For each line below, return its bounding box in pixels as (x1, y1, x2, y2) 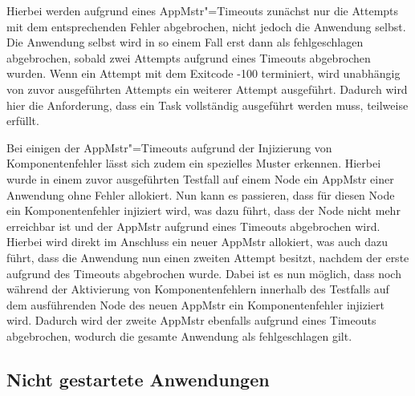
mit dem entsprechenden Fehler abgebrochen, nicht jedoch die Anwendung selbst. (6, 18, 406, 34)
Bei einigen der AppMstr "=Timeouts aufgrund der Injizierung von (6, 139, 332, 156)
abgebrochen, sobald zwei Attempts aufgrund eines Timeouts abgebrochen (6, 49, 371, 66)
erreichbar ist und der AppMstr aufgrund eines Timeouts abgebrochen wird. (6, 217, 380, 234)
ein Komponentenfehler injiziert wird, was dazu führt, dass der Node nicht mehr (6, 202, 401, 219)
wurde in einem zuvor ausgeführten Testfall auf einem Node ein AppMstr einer (6, 170, 394, 187)
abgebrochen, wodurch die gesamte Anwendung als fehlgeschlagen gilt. (6, 327, 352, 344)
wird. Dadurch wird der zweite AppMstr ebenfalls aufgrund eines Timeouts (6, 312, 376, 329)
